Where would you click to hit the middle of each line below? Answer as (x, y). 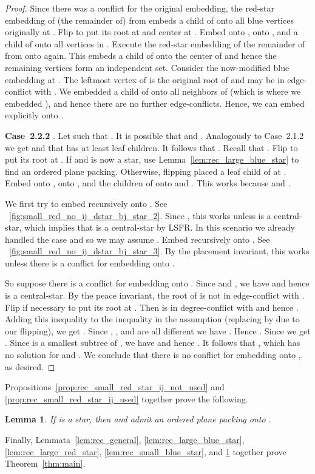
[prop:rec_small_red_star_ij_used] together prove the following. (127, 398)
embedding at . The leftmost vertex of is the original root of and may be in (145, 79)
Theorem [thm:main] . (45, 463)
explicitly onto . (34, 115)
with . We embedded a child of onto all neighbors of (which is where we (168, 91)
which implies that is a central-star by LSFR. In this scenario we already (160, 227)
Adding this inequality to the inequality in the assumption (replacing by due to (152, 319)
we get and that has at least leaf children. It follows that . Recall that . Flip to (151, 147)
